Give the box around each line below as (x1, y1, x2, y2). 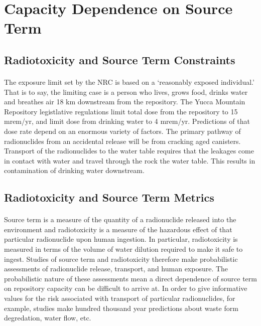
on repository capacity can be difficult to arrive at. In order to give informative (4, 283, 247, 293)
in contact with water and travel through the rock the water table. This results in (4, 155, 255, 166)
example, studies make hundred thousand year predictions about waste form (4, 302, 238, 313)
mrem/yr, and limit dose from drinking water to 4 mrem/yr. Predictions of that (4, 116, 250, 126)
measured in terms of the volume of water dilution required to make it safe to (4, 244, 243, 254)
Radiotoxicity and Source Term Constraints (4, 52, 235, 67)
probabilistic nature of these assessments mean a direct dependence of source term (4, 273, 257, 283)
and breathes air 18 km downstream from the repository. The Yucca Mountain (4, 96, 245, 107)
